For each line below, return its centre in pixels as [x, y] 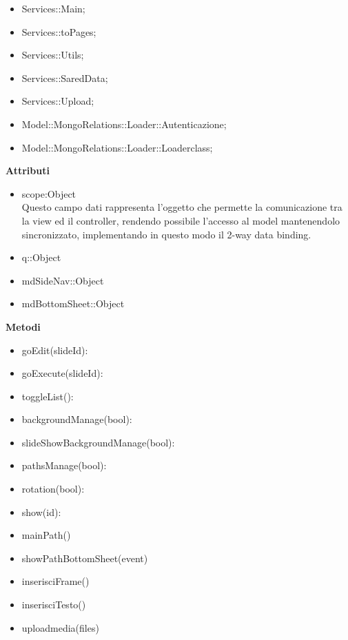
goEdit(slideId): [55, 350]
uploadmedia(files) [60, 627]
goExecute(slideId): [62, 373]
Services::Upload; [58, 101]
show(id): [41, 512]
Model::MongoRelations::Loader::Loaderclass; [117, 147]
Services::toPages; [59, 31]
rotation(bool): [53, 489]
